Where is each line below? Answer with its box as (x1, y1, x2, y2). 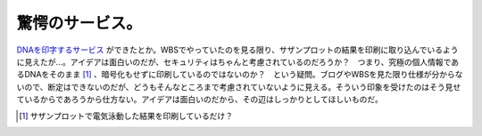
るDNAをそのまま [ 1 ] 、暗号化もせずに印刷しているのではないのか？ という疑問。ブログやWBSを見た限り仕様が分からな (16, 69, 463, 80)
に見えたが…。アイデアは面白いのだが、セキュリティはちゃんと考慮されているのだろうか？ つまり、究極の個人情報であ (16, 56, 460, 67)
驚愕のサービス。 (16, 13, 143, 33)
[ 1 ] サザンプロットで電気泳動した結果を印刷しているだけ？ (19, 110, 234, 121)
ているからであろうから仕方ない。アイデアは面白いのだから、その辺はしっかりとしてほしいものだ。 (16, 94, 383, 105)
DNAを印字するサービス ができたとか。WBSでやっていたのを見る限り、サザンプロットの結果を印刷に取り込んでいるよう (16, 44, 459, 55)
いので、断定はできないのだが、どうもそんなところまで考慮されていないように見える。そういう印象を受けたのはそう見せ (16, 81, 461, 92)
